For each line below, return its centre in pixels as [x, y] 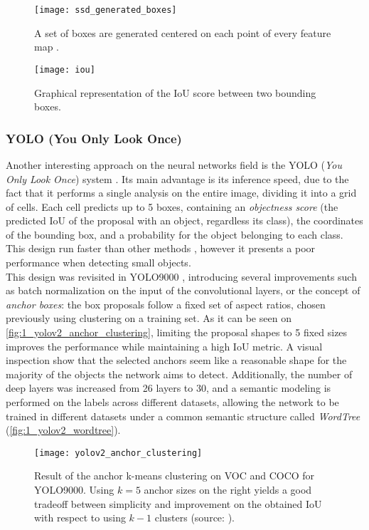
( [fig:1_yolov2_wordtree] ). [63, 430]
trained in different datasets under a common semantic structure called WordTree [183, 416]
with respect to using [80, 518]
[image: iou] [65, 69]
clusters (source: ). [194, 518]
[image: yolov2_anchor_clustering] [118, 453]
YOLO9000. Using [74, 490]
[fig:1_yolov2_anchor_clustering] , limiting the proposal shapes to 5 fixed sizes [177, 332]
